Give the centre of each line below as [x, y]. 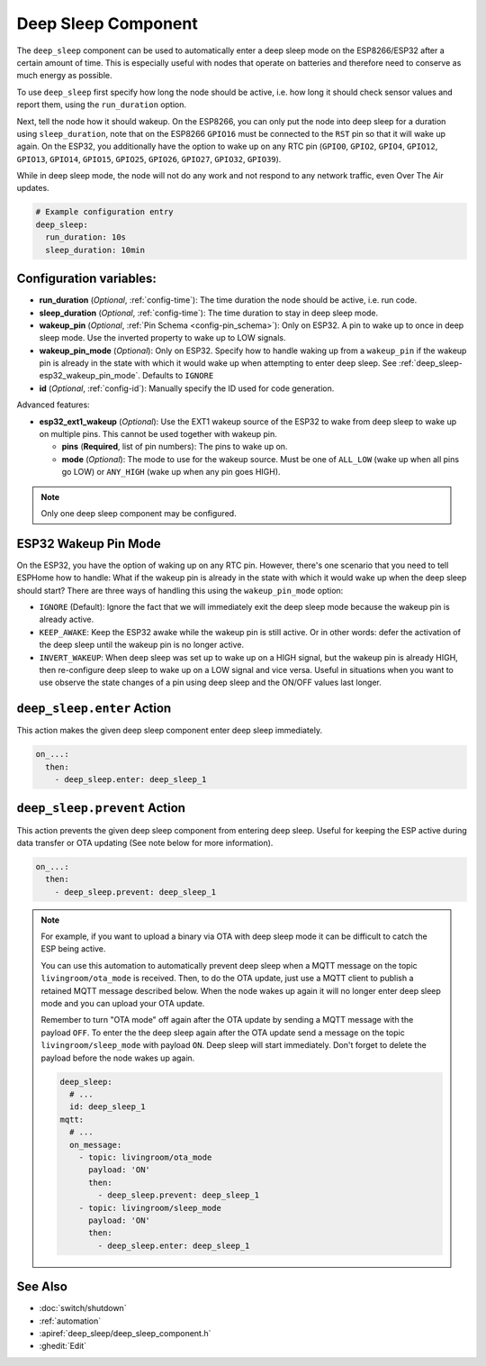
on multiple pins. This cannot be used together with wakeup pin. [158, 434]
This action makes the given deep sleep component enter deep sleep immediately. [170, 731]
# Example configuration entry [105, 212]
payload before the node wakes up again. [118, 1058]
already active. [67, 619]
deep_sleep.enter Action [94, 709]
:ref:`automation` [70, 1321]
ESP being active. [73, 949]
